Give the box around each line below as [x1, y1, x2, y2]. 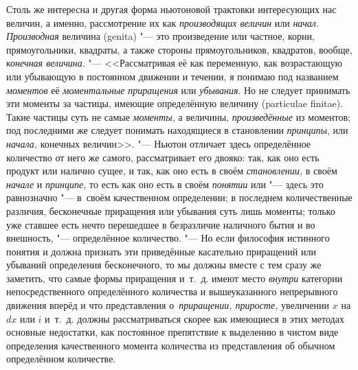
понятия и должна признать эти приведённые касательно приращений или [6, 244, 316, 258]
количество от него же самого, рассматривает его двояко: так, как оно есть [6, 150, 320, 164]
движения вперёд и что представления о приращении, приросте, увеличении [6, 298, 330, 312]
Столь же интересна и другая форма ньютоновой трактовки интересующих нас [6, 2, 337, 16]
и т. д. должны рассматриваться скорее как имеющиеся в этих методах [45, 311, 344, 325]
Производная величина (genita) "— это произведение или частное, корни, [6, 29, 315, 43]
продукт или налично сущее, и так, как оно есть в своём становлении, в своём [6, 163, 337, 178]
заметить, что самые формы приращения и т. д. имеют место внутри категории [6, 270, 343, 285]
